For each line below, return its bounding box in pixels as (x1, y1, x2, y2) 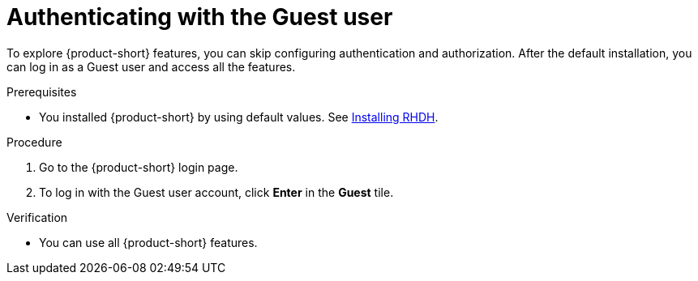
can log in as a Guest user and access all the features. (6, 59, 296, 74)
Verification (6, 210, 68, 224)
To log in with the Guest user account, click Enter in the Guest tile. (39, 185, 394, 199)
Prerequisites (6, 84, 77, 99)
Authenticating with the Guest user (6, 3, 393, 31)
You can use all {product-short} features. (39, 235, 258, 249)
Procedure (6, 134, 62, 149)
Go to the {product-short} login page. (39, 160, 238, 174)
